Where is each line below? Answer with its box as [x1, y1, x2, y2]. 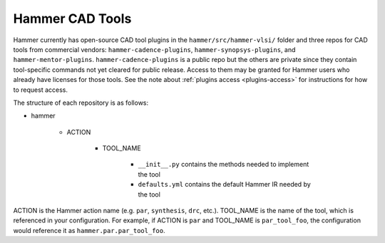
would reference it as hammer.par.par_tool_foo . [13, 226, 165, 234]
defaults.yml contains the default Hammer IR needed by [138, 180, 312, 189]
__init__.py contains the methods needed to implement [138, 160, 309, 169]
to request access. [13, 86, 68, 94]
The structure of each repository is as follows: [13, 98, 149, 107]
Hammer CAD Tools [13, 11, 132, 26]
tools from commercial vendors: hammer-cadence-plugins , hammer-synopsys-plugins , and [13, 45, 296, 53]
